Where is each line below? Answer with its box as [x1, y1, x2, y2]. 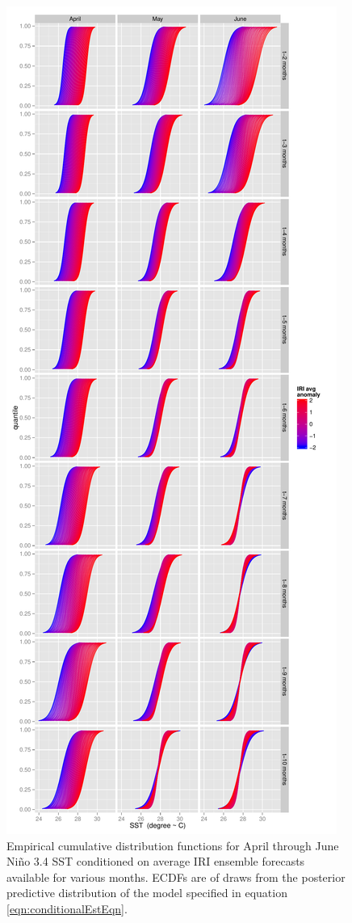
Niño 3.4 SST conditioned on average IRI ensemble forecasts [6, 853, 305, 870]
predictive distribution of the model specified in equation [6, 884, 287, 901]
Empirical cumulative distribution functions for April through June [6, 837, 339, 853]
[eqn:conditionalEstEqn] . [6, 900, 128, 917]
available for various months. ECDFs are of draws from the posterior [6, 868, 346, 885]
